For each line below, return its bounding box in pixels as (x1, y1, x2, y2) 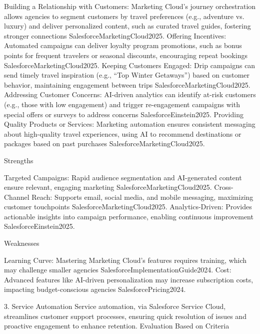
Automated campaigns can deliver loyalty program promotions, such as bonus (4, 40, 242, 51)
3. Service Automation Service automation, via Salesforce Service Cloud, (4, 301, 226, 311)
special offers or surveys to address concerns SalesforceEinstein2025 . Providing (4, 109, 243, 119)
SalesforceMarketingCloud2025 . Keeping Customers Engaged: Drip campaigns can (4, 60, 255, 70)
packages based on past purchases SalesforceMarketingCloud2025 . (4, 138, 205, 149)
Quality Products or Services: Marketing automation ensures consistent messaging (4, 119, 255, 129)
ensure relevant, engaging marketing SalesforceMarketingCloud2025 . (4, 182, 212, 192)
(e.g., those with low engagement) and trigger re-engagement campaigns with (4, 99, 240, 109)
